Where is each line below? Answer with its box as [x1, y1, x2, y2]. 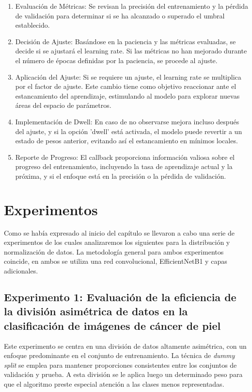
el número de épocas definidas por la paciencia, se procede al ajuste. [15, 55, 218, 65]
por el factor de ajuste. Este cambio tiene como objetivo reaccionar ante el [15, 81, 236, 91]
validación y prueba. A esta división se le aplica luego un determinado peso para [4, 369, 243, 379]
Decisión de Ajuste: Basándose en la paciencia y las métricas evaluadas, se [15, 36, 236, 46]
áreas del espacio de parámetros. [15, 100, 111, 110]
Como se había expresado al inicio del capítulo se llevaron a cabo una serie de [4, 227, 235, 238]
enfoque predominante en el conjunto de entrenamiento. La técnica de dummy [4, 350, 235, 360]
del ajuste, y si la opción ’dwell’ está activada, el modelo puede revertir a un [15, 126, 242, 136]
